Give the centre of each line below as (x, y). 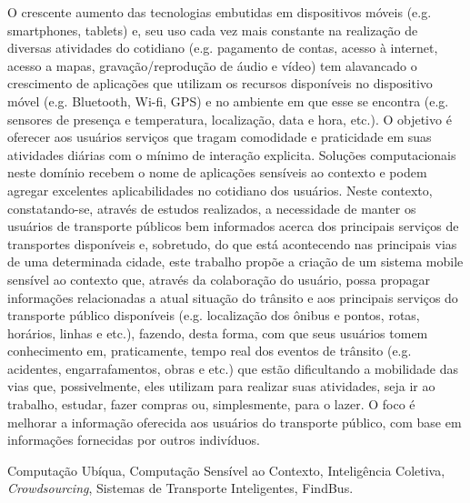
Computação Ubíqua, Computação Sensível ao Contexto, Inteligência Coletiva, (226, 470)
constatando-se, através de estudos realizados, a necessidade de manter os (212, 208)
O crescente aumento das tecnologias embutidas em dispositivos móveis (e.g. (220, 12)
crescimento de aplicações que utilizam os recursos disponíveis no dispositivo (220, 83)
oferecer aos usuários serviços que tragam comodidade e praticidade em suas (220, 137)
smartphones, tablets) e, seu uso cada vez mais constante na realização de (213, 30)
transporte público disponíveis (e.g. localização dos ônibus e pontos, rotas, (214, 315)
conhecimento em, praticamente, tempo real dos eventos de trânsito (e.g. (210, 351)
